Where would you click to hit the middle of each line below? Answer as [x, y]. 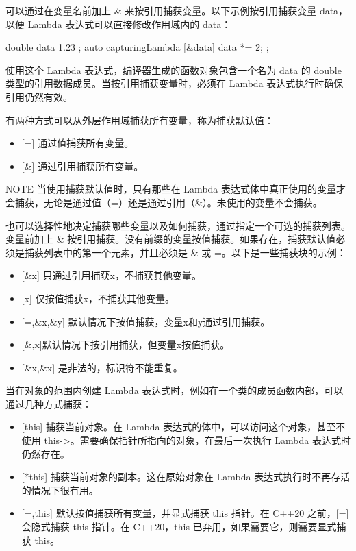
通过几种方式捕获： [49, 403]
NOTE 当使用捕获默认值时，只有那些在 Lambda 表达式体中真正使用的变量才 [176, 189]
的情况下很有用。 [60, 490]
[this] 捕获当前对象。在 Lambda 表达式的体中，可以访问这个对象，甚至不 [183, 427]
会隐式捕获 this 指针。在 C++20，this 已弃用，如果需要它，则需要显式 [179, 527]
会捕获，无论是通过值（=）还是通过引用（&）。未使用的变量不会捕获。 [164, 202]
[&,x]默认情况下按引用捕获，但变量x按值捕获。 [126, 344]
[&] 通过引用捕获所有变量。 [82, 166]
